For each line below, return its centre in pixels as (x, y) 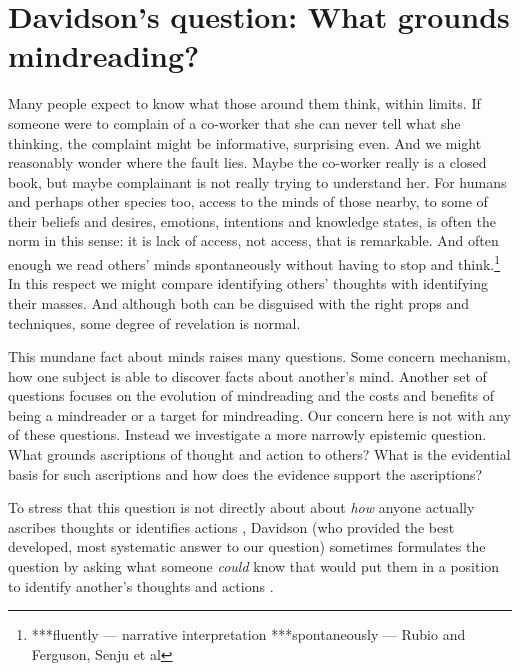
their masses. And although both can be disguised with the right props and (239, 302)
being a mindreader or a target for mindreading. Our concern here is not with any (259, 414)
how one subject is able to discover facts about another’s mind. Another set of (247, 375)
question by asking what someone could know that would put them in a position (254, 566)
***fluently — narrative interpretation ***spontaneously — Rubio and (248, 634)
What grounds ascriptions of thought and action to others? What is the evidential (259, 454)
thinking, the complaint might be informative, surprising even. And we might (245, 142)
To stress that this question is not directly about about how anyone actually (241, 507)
